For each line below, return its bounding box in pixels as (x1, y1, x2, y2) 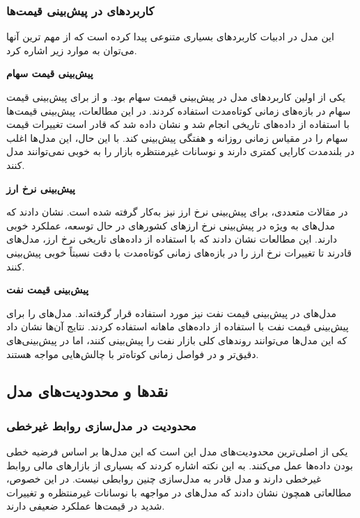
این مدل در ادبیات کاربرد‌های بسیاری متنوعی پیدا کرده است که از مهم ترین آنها (6, 29, 334, 44)
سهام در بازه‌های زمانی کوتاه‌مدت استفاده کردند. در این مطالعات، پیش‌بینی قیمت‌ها (6, 103, 351, 118)
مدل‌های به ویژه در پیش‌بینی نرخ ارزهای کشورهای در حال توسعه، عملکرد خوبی (6, 218, 336, 232)
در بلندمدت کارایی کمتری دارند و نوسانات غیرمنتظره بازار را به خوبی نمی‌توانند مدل (6, 144, 354, 159)
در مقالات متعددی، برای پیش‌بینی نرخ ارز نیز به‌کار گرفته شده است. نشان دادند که (6, 204, 348, 219)
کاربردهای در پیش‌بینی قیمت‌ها (6, 1, 155, 19)
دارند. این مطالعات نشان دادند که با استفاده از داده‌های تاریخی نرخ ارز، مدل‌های (6, 232, 338, 246)
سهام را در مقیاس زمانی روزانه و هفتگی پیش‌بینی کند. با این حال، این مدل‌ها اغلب (6, 130, 348, 145)
